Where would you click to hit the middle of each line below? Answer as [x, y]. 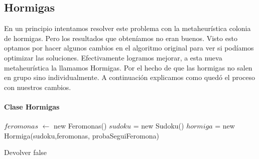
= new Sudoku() [159, 126]
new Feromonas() [80, 126]
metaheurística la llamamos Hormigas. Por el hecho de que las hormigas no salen [128, 67]
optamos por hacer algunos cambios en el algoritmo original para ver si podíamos [129, 48]
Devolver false [26, 152]
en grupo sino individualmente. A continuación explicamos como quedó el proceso [130, 77]
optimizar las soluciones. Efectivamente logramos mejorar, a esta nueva [113, 57]
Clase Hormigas [32, 106]
